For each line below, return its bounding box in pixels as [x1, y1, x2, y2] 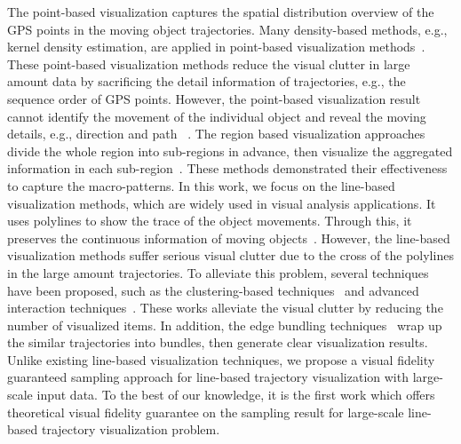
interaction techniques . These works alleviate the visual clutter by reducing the [7, 298, 443, 317]
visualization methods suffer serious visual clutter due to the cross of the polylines [7, 246, 454, 265]
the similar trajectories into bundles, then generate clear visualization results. [7, 333, 428, 352]
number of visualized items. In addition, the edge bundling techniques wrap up [7, 315, 442, 334]
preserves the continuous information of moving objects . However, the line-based [7, 228, 450, 247]
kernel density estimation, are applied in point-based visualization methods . [7, 37, 425, 56]
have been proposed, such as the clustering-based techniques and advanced [7, 281, 419, 299]
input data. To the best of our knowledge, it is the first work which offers [36, 385, 435, 404]
